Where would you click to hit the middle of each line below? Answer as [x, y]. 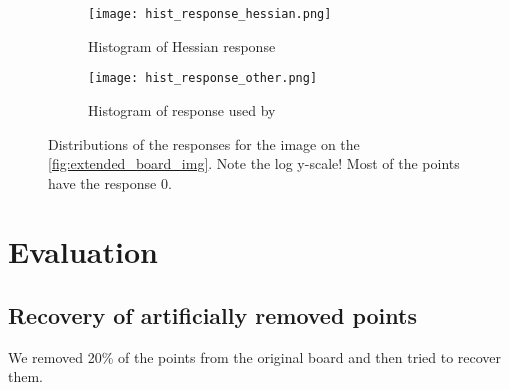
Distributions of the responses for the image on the [204, 143]
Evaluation [83, 251]
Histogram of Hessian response [182, 45]
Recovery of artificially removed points [212, 315]
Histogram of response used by [182, 109]
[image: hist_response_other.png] [203, 78]
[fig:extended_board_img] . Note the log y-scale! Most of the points [254, 163]
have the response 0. [110, 182]
